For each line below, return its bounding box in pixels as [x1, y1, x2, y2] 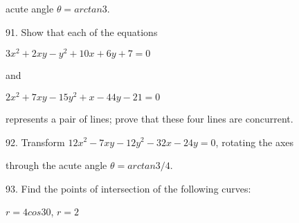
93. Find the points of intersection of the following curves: [6, 181, 251, 195]
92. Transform [6, 134, 65, 149]
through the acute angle [6, 158, 107, 172]
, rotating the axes [215, 134, 294, 149]
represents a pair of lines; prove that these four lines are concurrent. [6, 111, 293, 125]
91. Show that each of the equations [6, 24, 158, 39]
